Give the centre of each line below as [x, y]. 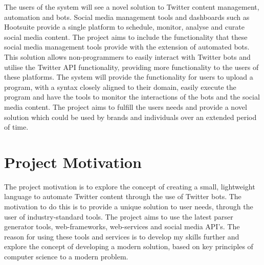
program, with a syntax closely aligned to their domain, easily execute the [120, 87]
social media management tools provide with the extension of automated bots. [127, 47]
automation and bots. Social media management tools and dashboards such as [127, 17]
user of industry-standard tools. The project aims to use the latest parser [119, 216]
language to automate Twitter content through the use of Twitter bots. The [123, 196]
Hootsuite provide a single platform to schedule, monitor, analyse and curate [124, 27]
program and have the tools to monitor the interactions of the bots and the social [132, 97]
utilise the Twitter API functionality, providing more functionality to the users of [131, 67]
